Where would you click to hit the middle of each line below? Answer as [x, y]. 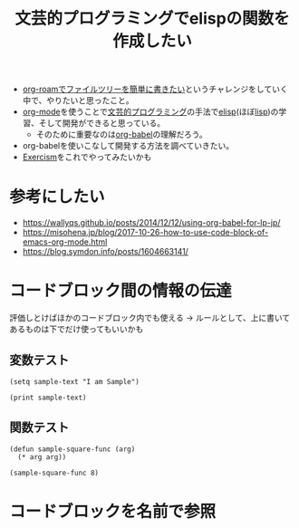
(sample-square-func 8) [54, 473]
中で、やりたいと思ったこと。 [78, 101]
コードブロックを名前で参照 [113, 511]
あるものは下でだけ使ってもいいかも [77, 329]
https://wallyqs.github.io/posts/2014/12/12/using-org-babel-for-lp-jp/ [151, 223]
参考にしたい [58, 197]
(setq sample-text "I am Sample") [75, 381]
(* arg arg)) [42, 457]
